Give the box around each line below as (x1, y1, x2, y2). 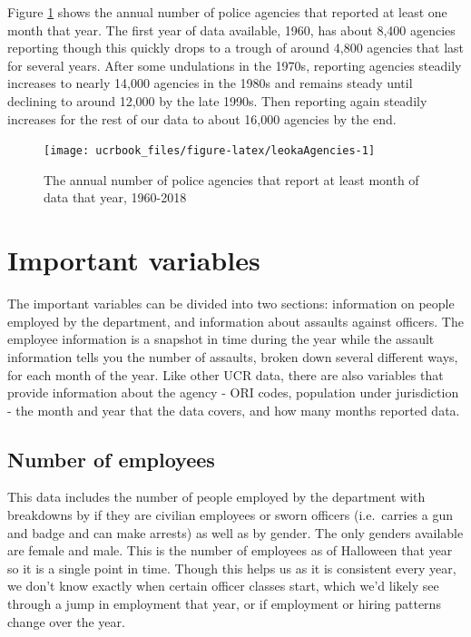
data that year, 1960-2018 (44, 188, 187, 207)
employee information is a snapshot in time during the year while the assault (7, 329, 435, 348)
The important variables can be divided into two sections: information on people (7, 294, 455, 313)
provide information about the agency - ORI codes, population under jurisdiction (7, 383, 459, 402)
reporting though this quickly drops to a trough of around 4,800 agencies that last (7, 38, 465, 57)
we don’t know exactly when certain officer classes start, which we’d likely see (7, 576, 439, 595)
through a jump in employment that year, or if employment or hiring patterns (7, 594, 441, 613)
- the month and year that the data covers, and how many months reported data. (7, 400, 460, 419)
